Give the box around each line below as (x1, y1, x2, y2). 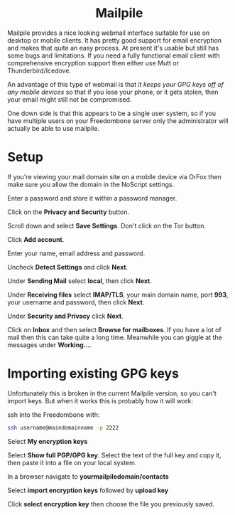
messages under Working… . (7, 340, 92, 349)
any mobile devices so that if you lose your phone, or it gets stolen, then (7, 87, 219, 96)
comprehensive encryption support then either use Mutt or (7, 58, 180, 67)
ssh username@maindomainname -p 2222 (7, 424, 119, 431)
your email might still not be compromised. (7, 95, 132, 104)
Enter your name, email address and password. (7, 249, 146, 257)
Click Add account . (7, 235, 65, 243)
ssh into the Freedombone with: (7, 410, 100, 419)
